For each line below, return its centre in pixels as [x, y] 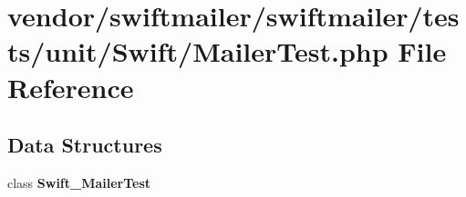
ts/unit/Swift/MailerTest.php [198, 51]
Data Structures [85, 145]
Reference [71, 87]
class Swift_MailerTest [79, 182]
